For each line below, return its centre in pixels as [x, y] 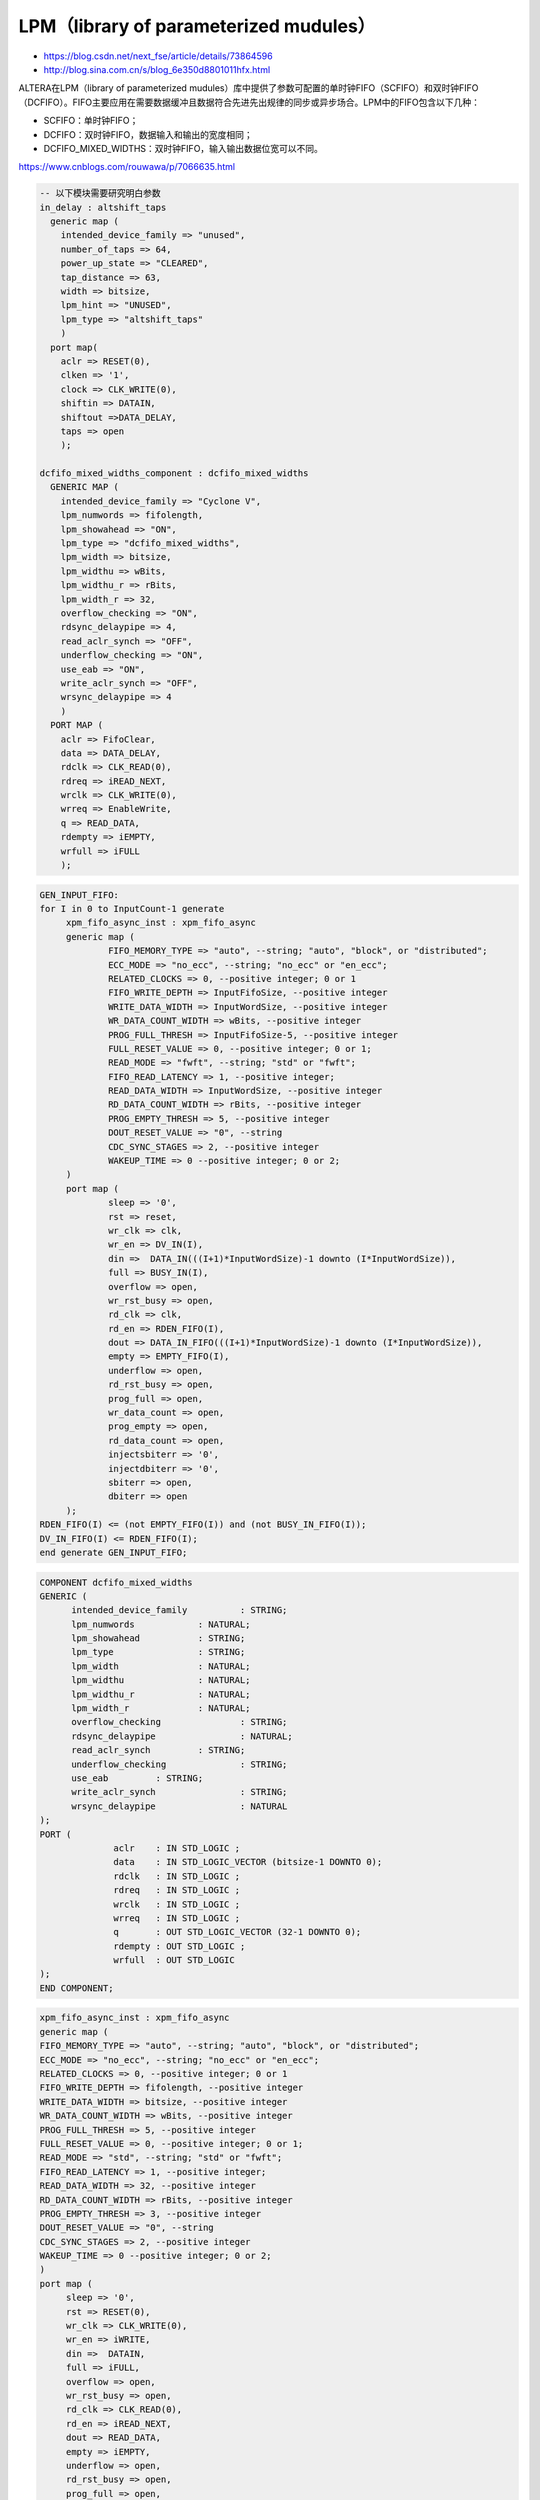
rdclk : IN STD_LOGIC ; [176, 1876]
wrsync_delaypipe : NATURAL [179, 1806]
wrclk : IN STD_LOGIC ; [176, 1904]
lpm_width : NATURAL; [161, 1666]
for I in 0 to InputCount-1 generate [132, 908]
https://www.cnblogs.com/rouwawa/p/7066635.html [126, 167]
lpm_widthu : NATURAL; [161, 1680]
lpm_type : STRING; [158, 1652]
